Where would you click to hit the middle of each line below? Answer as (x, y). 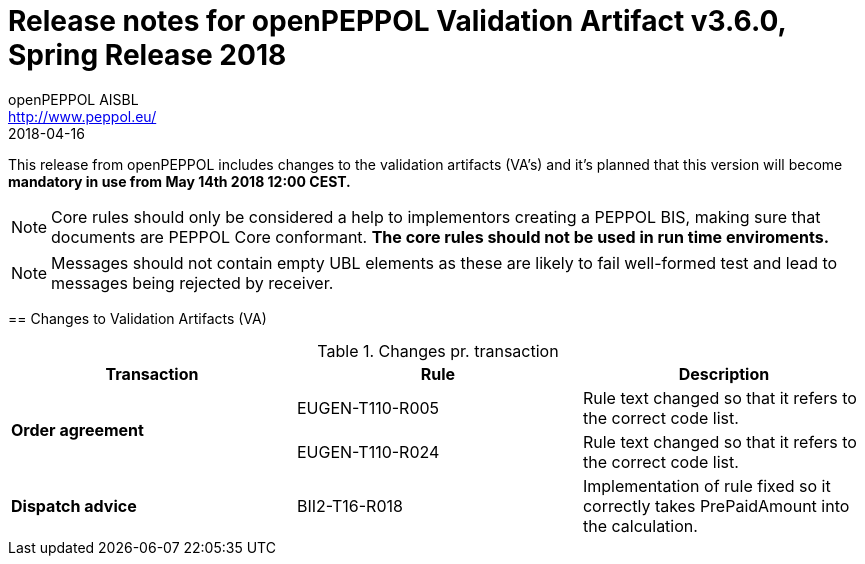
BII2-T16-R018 (349, 505)
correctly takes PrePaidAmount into (716, 505)
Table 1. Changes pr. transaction (438, 350)
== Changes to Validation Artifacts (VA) (137, 318)
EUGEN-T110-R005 (368, 407)
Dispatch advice (74, 505)
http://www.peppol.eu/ (82, 116)
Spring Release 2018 (147, 55)
